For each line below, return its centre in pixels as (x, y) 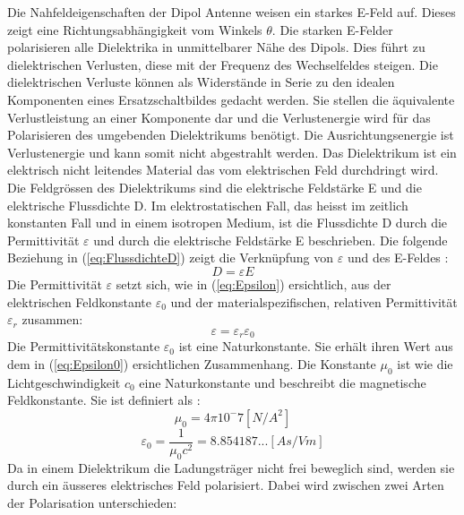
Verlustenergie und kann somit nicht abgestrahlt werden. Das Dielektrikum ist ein (232, 152)
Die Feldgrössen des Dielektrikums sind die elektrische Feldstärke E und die (215, 187)
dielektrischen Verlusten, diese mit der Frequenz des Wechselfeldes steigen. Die (223, 64)
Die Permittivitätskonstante (84, 346)
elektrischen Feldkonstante (79, 301)
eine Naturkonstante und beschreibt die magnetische (283, 382)
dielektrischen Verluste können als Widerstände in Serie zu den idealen (201, 82)
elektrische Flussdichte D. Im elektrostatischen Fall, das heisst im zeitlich (208, 205)
